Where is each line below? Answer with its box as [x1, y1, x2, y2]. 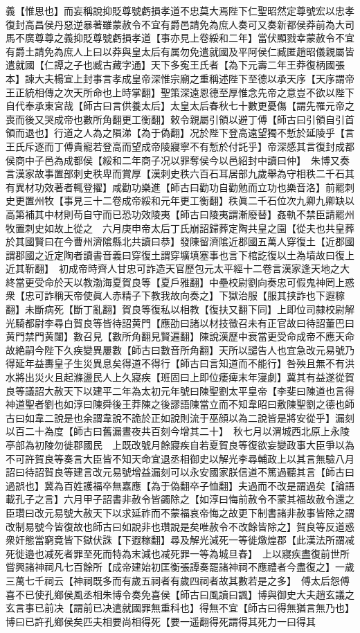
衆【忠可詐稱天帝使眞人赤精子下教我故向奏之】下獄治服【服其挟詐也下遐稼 [6, 288, 345, 303]
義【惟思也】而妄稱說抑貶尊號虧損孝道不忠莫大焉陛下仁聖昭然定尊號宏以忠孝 [6, 3, 354, 17]
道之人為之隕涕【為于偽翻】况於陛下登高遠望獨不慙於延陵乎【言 [63, 125, 354, 140]
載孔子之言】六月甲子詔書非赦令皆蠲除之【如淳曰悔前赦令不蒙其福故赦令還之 [6, 492, 354, 506]
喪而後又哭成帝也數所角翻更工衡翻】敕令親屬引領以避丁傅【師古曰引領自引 [6, 112, 345, 126]
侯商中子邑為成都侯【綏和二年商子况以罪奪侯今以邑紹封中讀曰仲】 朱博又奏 [6, 152, 350, 167]
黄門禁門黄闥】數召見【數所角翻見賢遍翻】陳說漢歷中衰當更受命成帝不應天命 [6, 329, 354, 344]
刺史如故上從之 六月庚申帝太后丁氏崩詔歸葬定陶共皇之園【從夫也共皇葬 [24, 220, 354, 235]
